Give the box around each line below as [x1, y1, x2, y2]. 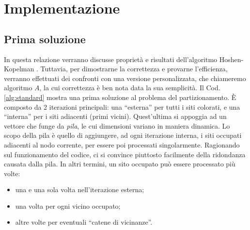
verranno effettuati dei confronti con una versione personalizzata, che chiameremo [4, 73, 246, 83]
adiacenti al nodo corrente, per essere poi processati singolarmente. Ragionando [4, 139, 240, 149]
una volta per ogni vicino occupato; [15, 200, 121, 211]
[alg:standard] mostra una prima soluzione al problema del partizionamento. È [4, 92, 236, 102]
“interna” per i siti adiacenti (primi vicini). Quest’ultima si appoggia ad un [4, 111, 227, 121]
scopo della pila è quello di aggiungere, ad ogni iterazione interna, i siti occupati [4, 130, 242, 140]
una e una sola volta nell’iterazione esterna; [15, 184, 144, 195]
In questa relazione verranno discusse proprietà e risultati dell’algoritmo [4, 54, 218, 64]
